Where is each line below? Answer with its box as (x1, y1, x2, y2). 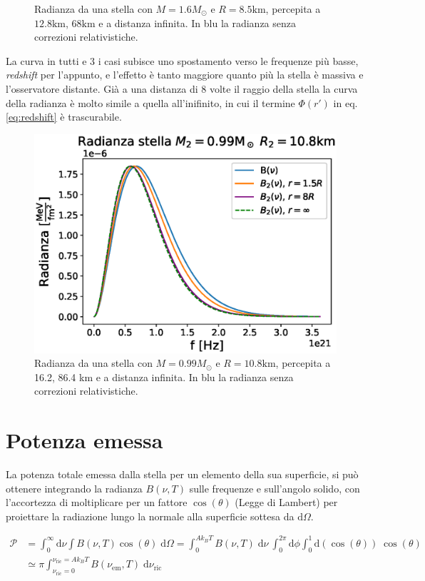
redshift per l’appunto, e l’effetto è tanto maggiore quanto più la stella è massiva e (6, 67, 364, 82)
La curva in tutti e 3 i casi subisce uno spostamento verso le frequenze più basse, (6, 53, 359, 68)
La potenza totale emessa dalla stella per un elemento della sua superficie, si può (6, 467, 359, 482)
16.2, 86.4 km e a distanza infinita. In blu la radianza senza (34, 369, 294, 384)
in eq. (333, 95, 358, 110)
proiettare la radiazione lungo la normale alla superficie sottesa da (6, 508, 295, 523)
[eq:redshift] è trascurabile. (6, 109, 122, 124)
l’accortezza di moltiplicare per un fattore (6, 495, 188, 510)
